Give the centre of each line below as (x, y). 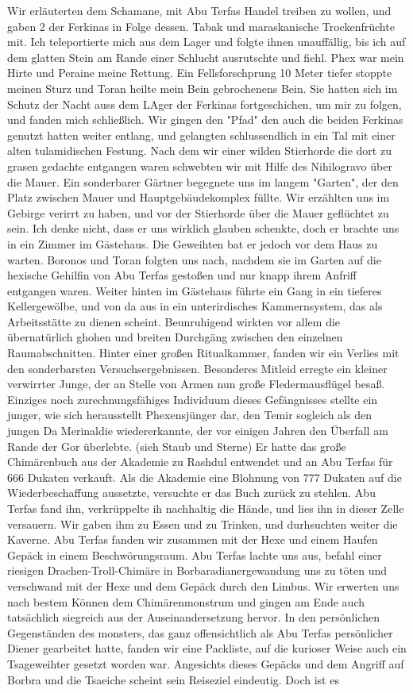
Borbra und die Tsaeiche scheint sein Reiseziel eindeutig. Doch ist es (173, 679)
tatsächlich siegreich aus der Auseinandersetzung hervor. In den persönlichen (193, 617)
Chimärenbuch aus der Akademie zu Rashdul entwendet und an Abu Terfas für (200, 462)
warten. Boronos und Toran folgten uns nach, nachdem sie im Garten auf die (194, 259)
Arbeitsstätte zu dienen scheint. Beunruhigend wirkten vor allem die (174, 321)
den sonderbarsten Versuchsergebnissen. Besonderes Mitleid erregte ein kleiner (197, 368)
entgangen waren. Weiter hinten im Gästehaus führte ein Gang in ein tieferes (195, 290)
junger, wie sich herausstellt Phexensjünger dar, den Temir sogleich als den (189, 415)
